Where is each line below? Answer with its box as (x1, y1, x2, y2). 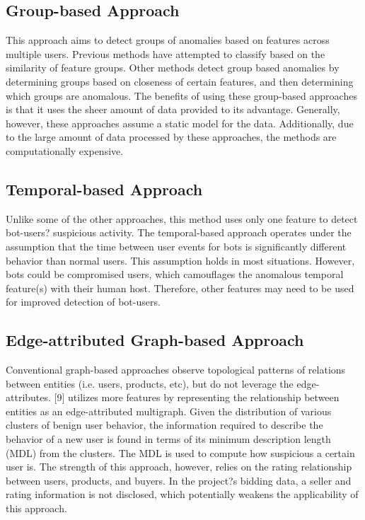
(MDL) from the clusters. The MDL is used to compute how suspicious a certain (6, 445, 355, 460)
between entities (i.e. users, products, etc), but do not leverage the (6, 376, 294, 391)
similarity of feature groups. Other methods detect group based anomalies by (6, 60, 340, 75)
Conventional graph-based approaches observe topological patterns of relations (6, 362, 346, 377)
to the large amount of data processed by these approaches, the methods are (6, 129, 337, 144)
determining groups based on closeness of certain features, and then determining (6, 74, 354, 88)
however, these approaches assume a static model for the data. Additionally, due (6, 115, 354, 130)
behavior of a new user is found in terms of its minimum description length (6, 432, 331, 446)
